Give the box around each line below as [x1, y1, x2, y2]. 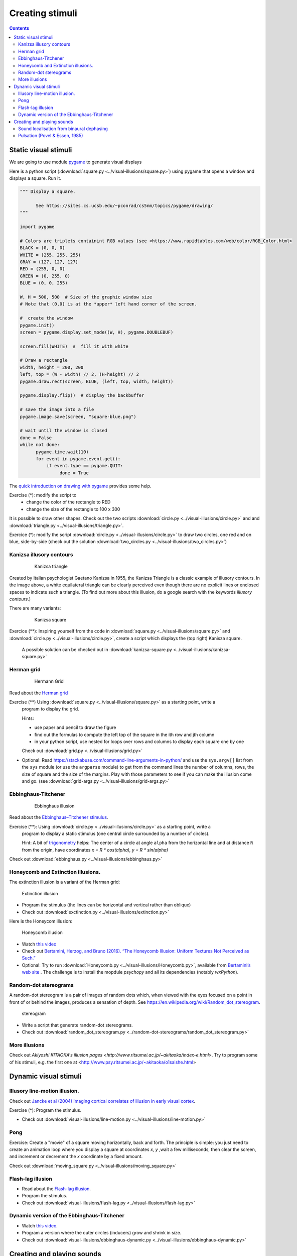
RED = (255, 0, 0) [20, 266, 65, 272]
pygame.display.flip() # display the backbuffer [20, 392, 144, 398]
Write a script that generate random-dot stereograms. [22, 1022, 133, 1028]
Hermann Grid [34, 678, 64, 684]
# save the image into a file [20, 407, 94, 412]
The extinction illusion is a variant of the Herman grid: [9, 879, 120, 885]
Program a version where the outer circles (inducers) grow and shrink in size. [22, 1230, 182, 1236]
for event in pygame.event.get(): [36, 456, 120, 462]
